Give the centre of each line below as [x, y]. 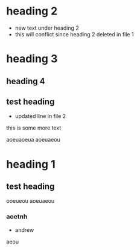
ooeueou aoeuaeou [30, 201]
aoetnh [17, 217]
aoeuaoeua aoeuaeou [33, 140]
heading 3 [32, 59]
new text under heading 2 [47, 28]
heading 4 [26, 81]
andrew [24, 230]
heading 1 [31, 164]
